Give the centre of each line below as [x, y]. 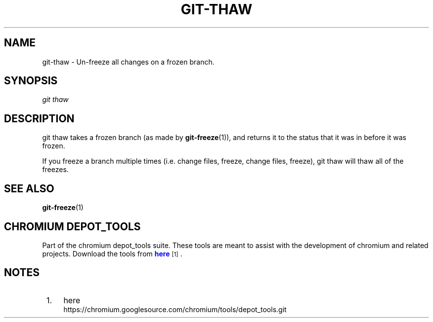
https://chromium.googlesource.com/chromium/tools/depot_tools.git [175, 309]
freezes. [55, 170]
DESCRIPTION [39, 118]
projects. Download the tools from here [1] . [112, 253]
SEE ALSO [29, 188]
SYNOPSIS [31, 81]
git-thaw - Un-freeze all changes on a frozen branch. [128, 62]
